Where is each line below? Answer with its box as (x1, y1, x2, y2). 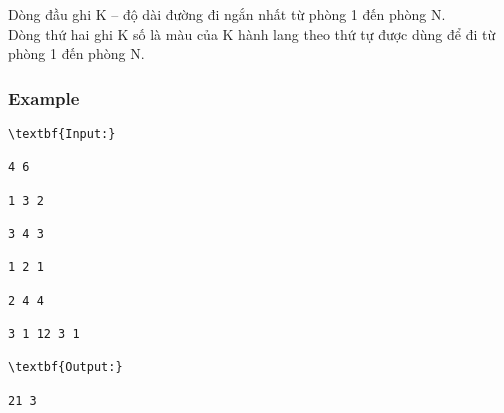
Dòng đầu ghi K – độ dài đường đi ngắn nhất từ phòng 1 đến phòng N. (8, 4, 446, 24)
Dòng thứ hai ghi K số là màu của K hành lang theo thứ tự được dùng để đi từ (8, 23, 496, 44)
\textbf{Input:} (8, 127, 116, 141)
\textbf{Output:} (8, 360, 123, 375)
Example (8, 85, 80, 110)
